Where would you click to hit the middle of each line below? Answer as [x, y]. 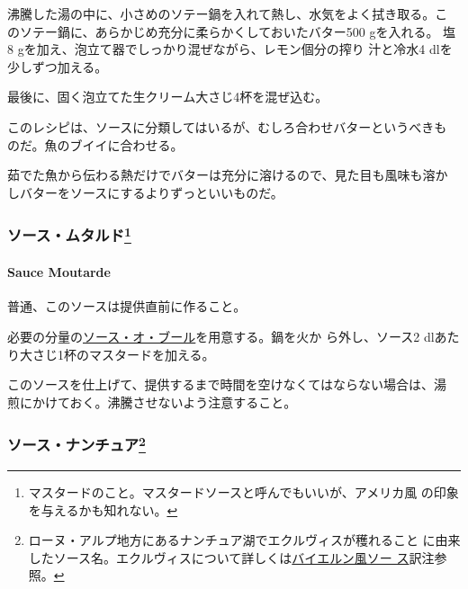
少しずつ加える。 [58, 66]
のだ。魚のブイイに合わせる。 [95, 144]
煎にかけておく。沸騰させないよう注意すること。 [152, 402]
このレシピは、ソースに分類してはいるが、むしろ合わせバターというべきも [227, 126]
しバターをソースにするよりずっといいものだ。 [145, 192]
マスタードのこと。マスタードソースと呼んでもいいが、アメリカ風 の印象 [243, 492]
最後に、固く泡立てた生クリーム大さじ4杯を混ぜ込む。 [168, 97]
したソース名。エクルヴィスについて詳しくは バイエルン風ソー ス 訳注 [231, 557]
